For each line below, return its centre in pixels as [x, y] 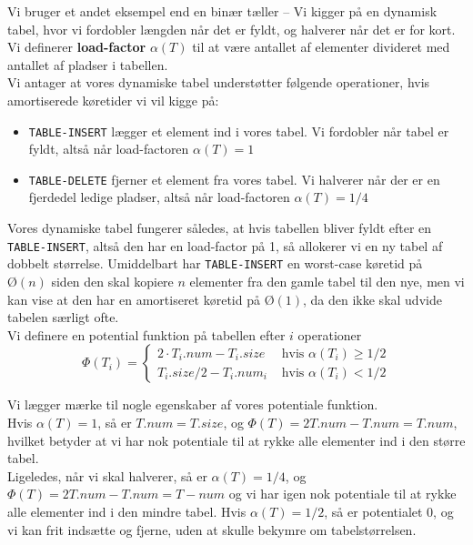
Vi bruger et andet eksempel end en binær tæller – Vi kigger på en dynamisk [222, 11]
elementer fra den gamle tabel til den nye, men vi [327, 281]
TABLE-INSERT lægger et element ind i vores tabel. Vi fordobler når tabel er [239, 131]
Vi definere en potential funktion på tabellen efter [146, 334]
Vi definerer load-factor [77, 47]
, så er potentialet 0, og [389, 511]
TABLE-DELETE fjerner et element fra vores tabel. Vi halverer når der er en [234, 179]
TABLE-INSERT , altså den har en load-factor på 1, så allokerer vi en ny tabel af [225, 245]
